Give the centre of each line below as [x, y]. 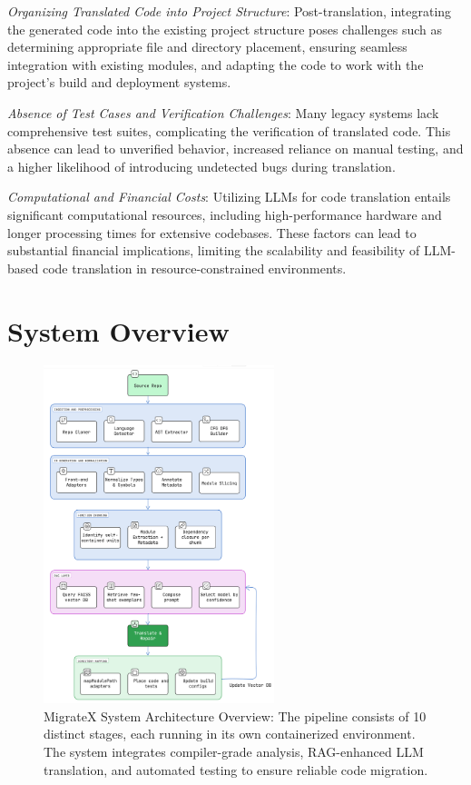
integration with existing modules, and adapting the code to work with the [216, 64]
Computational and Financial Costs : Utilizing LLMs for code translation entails [229, 197]
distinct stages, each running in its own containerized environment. [230, 734]
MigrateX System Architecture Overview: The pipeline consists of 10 [235, 715]
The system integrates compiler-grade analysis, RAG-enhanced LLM [234, 751]
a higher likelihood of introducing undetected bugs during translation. [201, 166]
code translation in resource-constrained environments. [194, 268]
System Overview [118, 330]
